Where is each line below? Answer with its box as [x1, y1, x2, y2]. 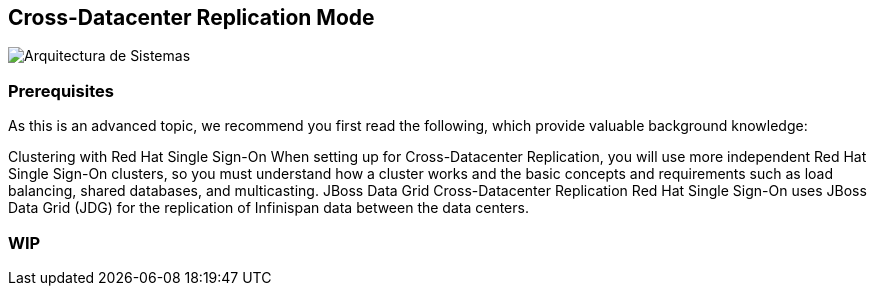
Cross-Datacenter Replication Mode [8, 5, 375, 30]
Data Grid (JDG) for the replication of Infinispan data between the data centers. [8, 199, 529, 217]
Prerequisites [8, 80, 114, 101]
